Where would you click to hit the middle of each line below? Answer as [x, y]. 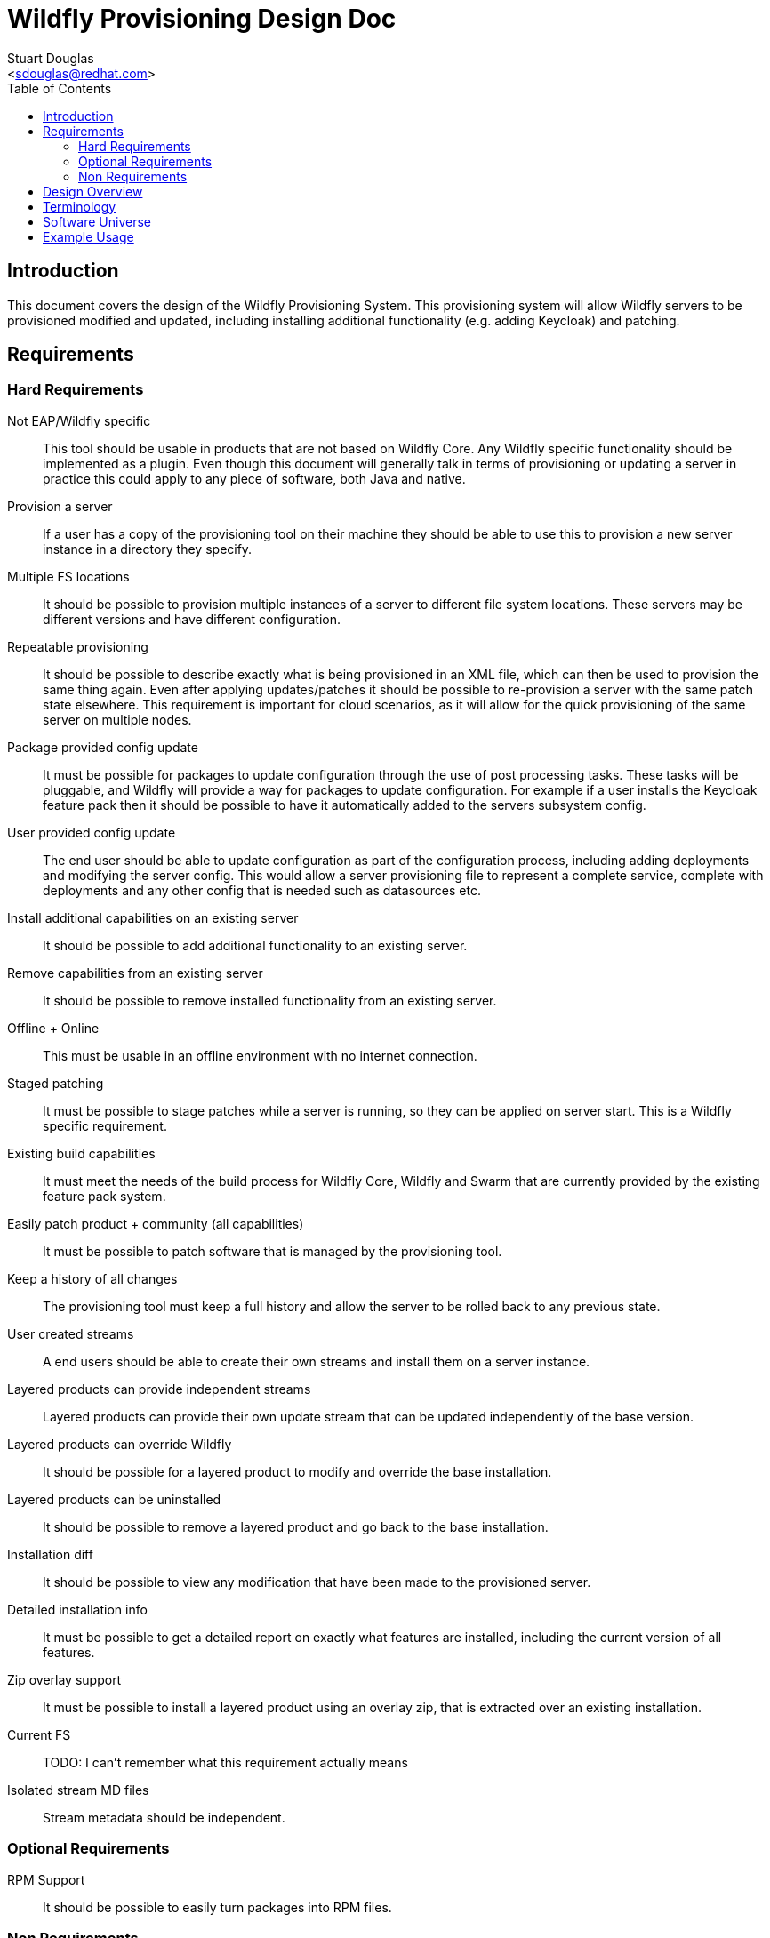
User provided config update [92, 832]
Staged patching [56, 1083]
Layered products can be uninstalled [114, 1499]
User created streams [71, 1333]
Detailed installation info [77, 1609]
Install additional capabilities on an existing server [153, 917]
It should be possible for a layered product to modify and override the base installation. [297, 1471]
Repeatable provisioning [78, 646]
